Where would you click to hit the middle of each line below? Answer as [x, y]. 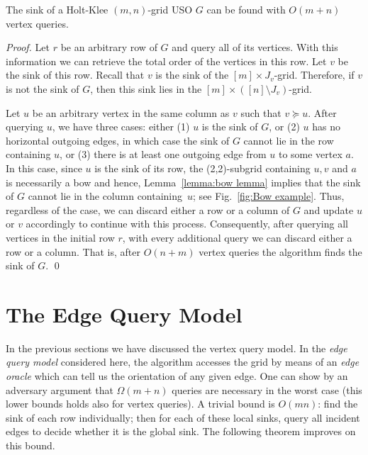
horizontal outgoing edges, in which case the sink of [118, 140]
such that [261, 112]
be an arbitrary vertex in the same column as [131, 112]
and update [329, 209]
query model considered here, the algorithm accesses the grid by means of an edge [183, 362]
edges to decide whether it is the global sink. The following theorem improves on [181, 431]
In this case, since [44, 168]
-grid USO [170, 9]
